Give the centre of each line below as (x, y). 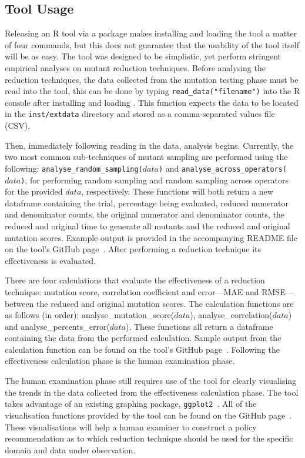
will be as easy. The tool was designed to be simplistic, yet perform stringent (143, 56)
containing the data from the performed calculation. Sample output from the (143, 338)
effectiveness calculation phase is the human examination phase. (120, 361)
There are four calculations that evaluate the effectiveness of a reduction (135, 280)
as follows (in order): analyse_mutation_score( (90, 315)
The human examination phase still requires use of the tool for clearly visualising (151, 381)
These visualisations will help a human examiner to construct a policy (131, 427)
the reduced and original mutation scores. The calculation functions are (165, 303)
